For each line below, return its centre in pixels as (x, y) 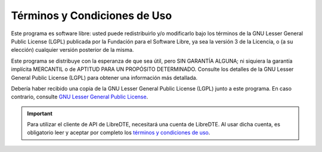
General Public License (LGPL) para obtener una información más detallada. (104, 77)
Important (40, 113)
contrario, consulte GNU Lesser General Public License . (80, 97)
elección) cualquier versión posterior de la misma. (72, 50)
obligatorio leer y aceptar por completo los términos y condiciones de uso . (119, 133)
